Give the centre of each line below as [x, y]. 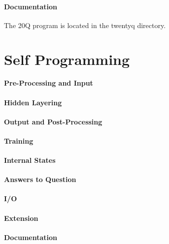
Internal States [30, 160]
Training [19, 140]
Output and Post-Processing [53, 121]
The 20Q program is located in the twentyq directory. [85, 25]
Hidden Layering [33, 102]
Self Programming [67, 59]
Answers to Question [40, 179]
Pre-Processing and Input [49, 83]
